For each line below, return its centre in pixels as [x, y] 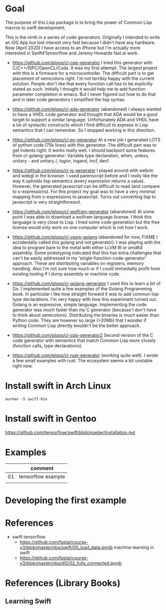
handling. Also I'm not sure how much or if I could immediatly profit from [86, 269]
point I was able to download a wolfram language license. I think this [82, 217]
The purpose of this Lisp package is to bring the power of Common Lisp [79, 22]
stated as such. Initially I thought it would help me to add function [79, 89]
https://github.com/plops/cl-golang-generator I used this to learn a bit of [86, 283]
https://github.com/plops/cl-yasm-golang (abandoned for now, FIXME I [85, 237]
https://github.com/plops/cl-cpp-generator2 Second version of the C [83, 335]
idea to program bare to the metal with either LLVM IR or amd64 [77, 247]
